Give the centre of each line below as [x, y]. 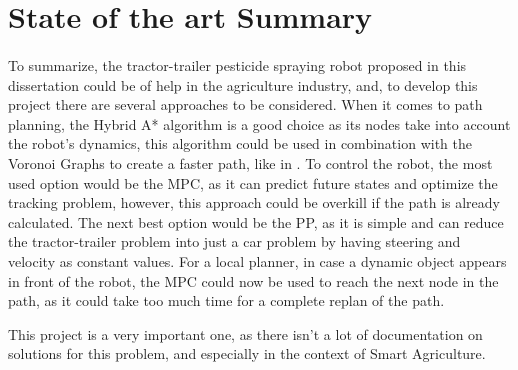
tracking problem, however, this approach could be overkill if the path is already [254, 202]
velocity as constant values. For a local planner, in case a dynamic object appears [257, 260]
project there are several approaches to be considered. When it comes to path [245, 104]
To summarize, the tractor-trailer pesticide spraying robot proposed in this [237, 64]
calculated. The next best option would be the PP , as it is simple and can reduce [256, 221]
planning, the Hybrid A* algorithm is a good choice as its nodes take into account [259, 123]
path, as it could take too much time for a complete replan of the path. [226, 300]
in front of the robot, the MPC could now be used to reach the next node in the [253, 280]
